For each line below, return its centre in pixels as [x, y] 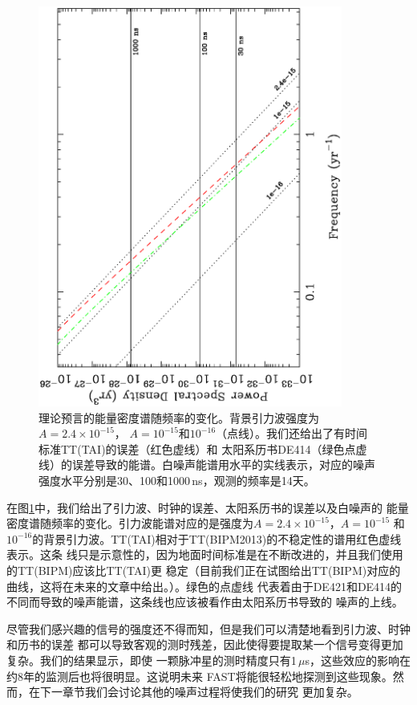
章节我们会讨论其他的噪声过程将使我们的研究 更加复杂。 [210, 692]
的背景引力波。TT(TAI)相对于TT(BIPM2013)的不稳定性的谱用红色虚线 [217, 538]
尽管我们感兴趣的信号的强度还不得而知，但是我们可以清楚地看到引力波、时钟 [208, 628]
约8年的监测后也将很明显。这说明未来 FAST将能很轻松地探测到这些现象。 [200, 676]
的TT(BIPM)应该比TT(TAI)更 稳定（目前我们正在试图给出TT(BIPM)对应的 [204, 571]
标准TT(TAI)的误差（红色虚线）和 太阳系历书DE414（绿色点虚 [203, 448]
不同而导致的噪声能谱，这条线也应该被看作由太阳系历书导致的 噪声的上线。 [205, 602]
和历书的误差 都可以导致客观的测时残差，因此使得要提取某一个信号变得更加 [205, 644]
